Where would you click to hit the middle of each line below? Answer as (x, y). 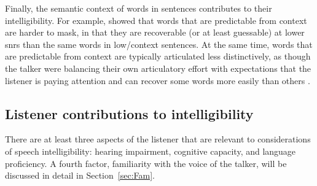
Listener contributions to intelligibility (129, 113)
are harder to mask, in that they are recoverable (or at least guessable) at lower (155, 32)
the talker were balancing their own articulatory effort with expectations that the (158, 68)
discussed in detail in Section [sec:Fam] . (80, 175)
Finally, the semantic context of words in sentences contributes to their (139, 8)
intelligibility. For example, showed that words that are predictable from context (156, 20)
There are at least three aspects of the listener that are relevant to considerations (158, 139)
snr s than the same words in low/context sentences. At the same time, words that (159, 44)
